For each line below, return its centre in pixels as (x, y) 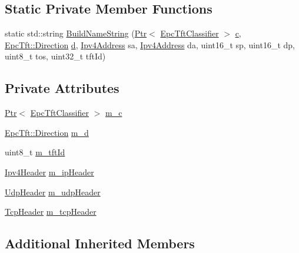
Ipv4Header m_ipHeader (49, 172)
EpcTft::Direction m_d (47, 132)
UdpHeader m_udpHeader (53, 192)
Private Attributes (62, 88)
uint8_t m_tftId (35, 152)
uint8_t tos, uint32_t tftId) (55, 56)
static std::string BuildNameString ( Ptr (76, 33)
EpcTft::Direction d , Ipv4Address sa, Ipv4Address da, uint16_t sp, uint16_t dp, (150, 44)
